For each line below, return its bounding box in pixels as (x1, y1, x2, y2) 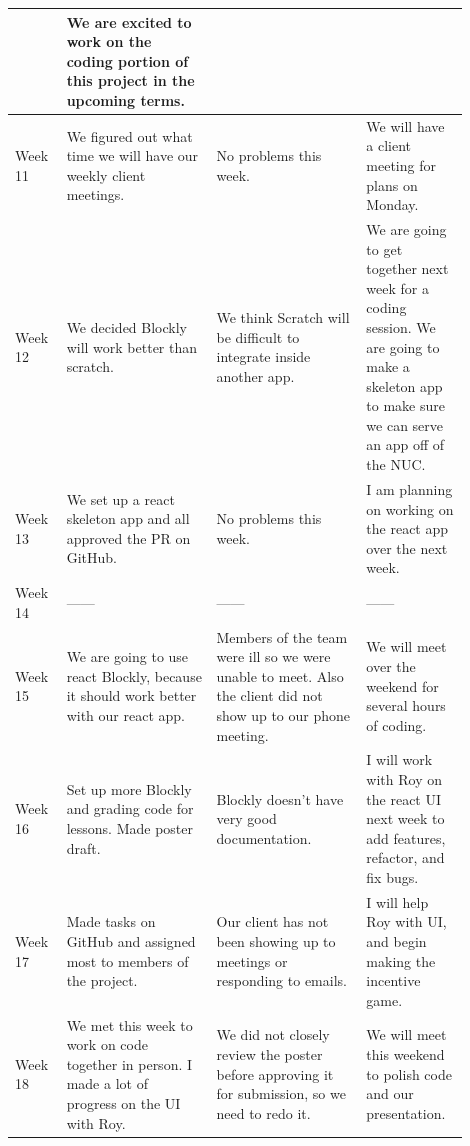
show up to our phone (216, 704, 351, 725)
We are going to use (66, 646, 189, 667)
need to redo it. (216, 1102, 311, 1123)
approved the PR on (66, 527, 191, 548)
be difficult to (216, 326, 300, 347)
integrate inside (216, 346, 311, 367)
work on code (66, 1034, 148, 1055)
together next (366, 258, 449, 279)
